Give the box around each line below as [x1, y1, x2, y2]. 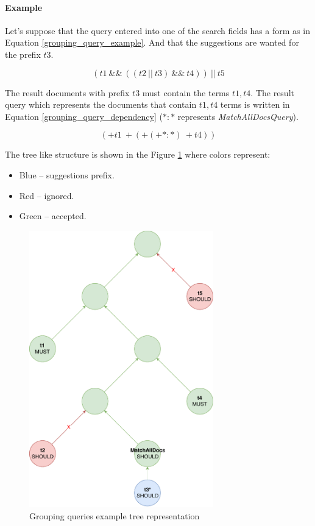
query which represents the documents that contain [5, 98, 197, 111]
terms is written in [220, 98, 290, 111]
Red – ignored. [19, 189, 74, 202]
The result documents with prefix [5, 86, 130, 99]
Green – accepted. [19, 209, 87, 222]
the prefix [5, 47, 41, 60]
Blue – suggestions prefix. [19, 168, 115, 181]
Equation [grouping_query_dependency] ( [5, 110, 163, 122]
